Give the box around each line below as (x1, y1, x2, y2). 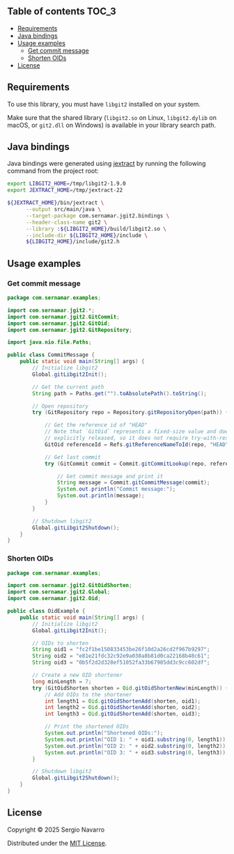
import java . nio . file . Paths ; (7, 339, 92, 346)
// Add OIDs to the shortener (44, 691, 132, 698)
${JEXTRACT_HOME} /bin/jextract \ (7, 199, 104, 206)
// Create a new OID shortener (32, 672, 123, 679)
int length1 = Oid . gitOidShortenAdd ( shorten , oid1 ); (44, 697, 201, 705)
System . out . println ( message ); (56, 492, 145, 499)
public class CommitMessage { (7, 351, 95, 358)
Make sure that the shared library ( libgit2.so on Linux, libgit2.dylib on (7, 113, 217, 121)
